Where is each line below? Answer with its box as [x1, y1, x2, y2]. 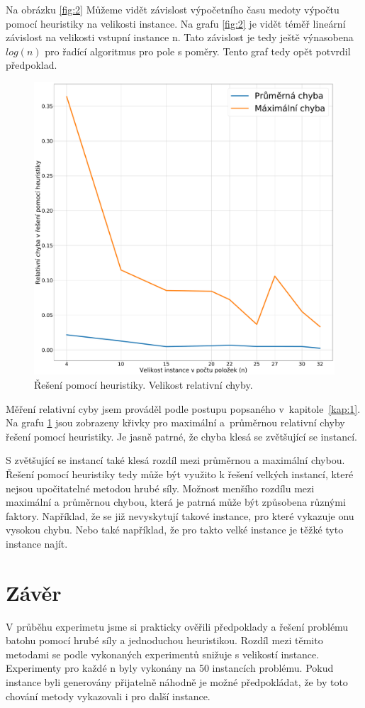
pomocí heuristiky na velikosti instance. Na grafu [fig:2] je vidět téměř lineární [6, 16, 346, 31]
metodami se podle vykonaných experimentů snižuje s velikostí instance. [6, 646, 320, 661]
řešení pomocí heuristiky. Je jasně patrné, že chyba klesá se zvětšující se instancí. [6, 428, 357, 443]
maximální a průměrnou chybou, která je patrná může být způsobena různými [6, 494, 346, 509]
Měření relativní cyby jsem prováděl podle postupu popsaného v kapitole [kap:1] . [6, 401, 361, 416]
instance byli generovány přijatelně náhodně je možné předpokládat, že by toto [6, 675, 348, 689]
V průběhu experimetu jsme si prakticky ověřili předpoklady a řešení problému [6, 619, 349, 634]
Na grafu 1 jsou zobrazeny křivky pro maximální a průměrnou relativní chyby [6, 415, 345, 430]
